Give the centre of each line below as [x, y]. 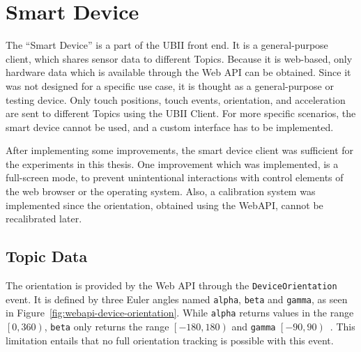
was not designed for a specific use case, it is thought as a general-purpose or [170, 85]
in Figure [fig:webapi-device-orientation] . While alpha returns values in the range [180, 313]
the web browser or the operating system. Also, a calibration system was [161, 191]
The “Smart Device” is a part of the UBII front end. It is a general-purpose [167, 45]
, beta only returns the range [107, 327]
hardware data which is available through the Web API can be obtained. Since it [178, 72]
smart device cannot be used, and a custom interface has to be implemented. [170, 127]
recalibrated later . [44, 219]
